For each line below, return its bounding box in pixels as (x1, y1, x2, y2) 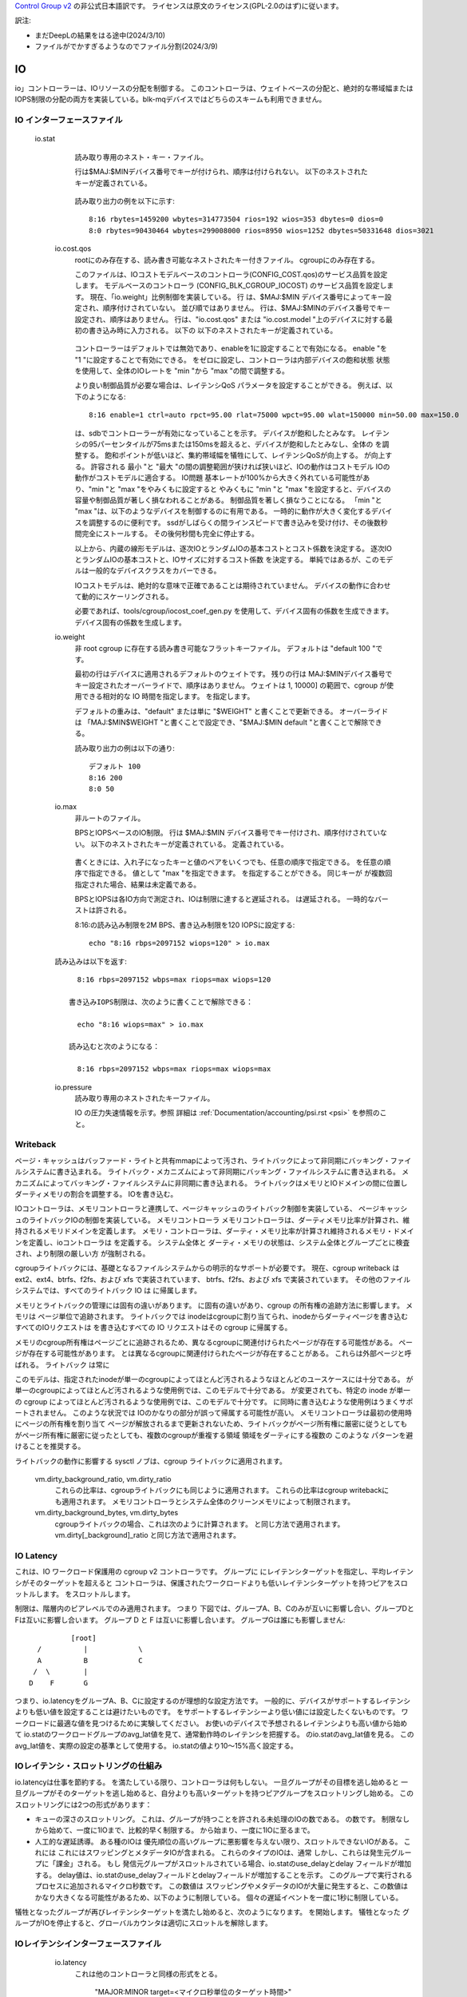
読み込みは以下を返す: (54, 956, 128, 966)
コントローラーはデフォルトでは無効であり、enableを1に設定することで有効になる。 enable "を (74, 343, 387, 353)
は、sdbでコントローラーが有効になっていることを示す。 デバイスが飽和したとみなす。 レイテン (74, 428, 390, 438)
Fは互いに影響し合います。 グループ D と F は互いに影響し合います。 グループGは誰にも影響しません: (14, 1614, 346, 1625)
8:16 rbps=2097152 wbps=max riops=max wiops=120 (77, 975, 271, 984)
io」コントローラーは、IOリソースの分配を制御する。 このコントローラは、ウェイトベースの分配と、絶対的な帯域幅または (14, 84, 414, 93)
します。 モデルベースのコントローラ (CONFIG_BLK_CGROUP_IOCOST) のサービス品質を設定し (74, 280, 387, 291)
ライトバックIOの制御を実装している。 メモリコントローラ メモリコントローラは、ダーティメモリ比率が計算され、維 (28, 1215, 410, 1225)
